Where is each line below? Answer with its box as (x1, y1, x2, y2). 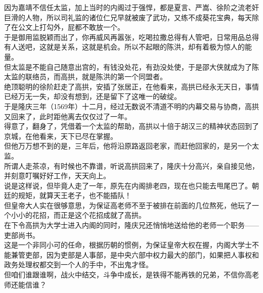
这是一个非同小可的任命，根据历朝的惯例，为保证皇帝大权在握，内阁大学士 (4, 239, 252, 250)
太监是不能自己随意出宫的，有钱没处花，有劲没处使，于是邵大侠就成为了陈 (11, 61, 259, 72)
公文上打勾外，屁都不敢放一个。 (18, 22, 124, 32)
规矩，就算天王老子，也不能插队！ (18, 190, 131, 201)
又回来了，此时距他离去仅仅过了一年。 (4, 111, 131, 121)
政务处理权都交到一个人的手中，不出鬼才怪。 (4, 259, 153, 270)
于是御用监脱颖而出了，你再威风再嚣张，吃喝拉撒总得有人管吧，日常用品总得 (4, 31, 259, 42)
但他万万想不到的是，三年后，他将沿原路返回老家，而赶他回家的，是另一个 (4, 140, 252, 151)
